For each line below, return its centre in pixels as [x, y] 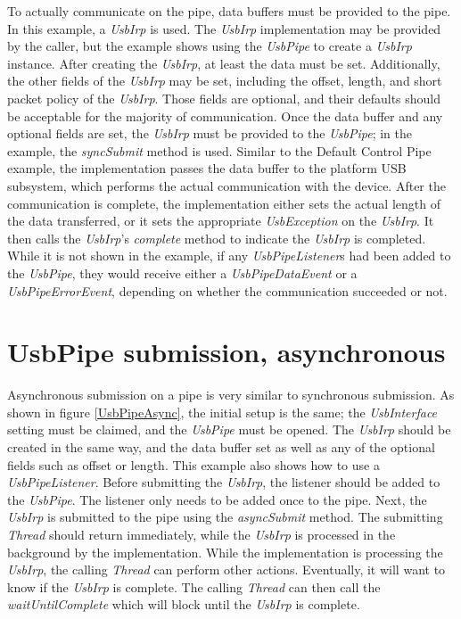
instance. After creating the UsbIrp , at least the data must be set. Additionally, [224, 63]
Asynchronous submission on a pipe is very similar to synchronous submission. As [231, 395]
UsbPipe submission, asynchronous [226, 352]
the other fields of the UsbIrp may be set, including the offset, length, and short [225, 81]
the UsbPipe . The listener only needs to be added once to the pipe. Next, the [217, 499]
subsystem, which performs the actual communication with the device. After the [226, 185]
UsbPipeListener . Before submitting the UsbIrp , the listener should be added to [224, 482]
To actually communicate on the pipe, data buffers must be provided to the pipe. [229, 11]
